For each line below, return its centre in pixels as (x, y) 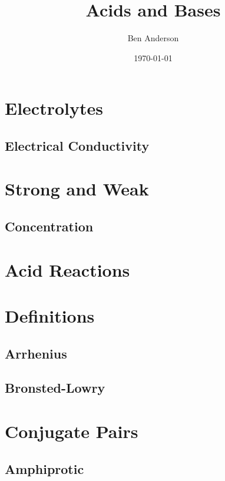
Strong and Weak (77, 189)
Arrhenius (36, 353)
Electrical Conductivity (77, 145)
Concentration (49, 226)
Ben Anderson (153, 38)
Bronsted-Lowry (55, 388)
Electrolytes (54, 108)
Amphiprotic (44, 468)
